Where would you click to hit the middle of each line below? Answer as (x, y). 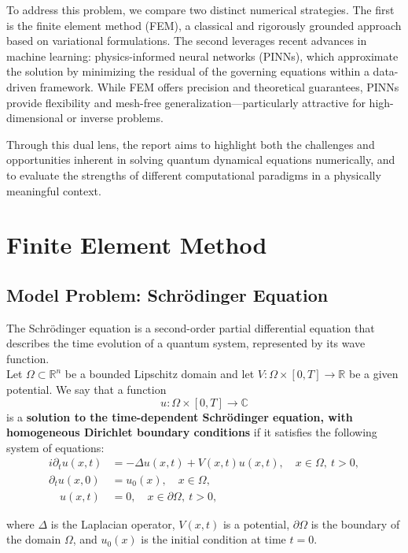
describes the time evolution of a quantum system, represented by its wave (186, 343)
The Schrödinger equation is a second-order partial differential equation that (191, 327)
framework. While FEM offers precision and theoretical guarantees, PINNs (219, 86)
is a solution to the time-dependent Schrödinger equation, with (180, 416)
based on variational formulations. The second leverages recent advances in (187, 41)
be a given (373, 374)
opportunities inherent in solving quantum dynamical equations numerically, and (201, 160)
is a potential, (256, 523)
